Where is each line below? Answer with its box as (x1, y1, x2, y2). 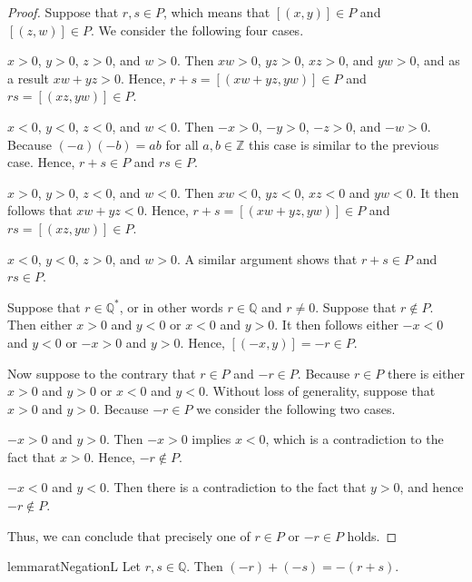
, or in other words (119, 297, 223, 316)
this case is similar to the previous (249, 134, 439, 153)
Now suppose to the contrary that (7, 363, 196, 382)
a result (7, 68, 50, 87)
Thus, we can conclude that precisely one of (7, 526, 251, 545)
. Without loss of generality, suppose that (205, 381, 436, 400)
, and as (416, 51, 460, 70)
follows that (7, 201, 73, 220)
